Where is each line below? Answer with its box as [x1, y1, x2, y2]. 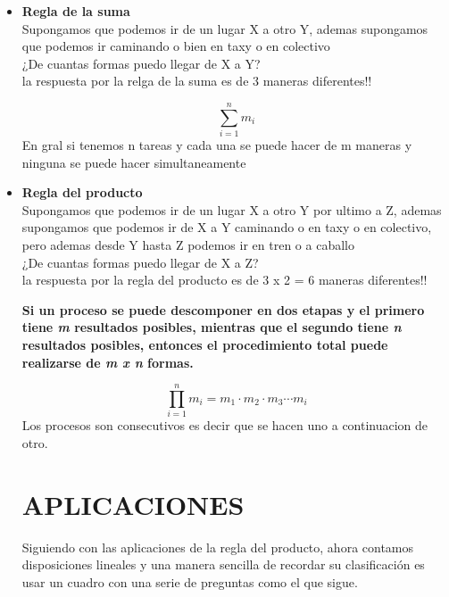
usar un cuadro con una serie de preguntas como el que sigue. [21, 572, 358, 591]
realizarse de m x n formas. [21, 352, 194, 371]
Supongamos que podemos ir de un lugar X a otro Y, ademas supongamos [21, 19, 428, 37]
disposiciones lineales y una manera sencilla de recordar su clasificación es [21, 555, 425, 574]
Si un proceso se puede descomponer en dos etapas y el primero [21, 300, 425, 319]
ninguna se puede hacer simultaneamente [21, 153, 246, 171]
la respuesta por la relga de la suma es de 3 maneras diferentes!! [21, 71, 372, 90]
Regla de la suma [21, 2, 130, 20]
